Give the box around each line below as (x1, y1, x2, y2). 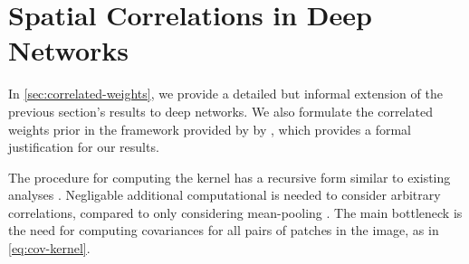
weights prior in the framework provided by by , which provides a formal (8, 119, 411, 138)
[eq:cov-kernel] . (8, 239, 91, 258)
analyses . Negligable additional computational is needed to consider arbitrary (8, 185, 441, 204)
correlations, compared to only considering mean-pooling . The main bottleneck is (8, 203, 463, 222)
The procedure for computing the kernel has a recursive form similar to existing (8, 167, 451, 186)
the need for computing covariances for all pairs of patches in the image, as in (8, 221, 439, 240)
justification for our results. (8, 137, 159, 156)
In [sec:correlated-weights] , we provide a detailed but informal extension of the (8, 84, 443, 103)
